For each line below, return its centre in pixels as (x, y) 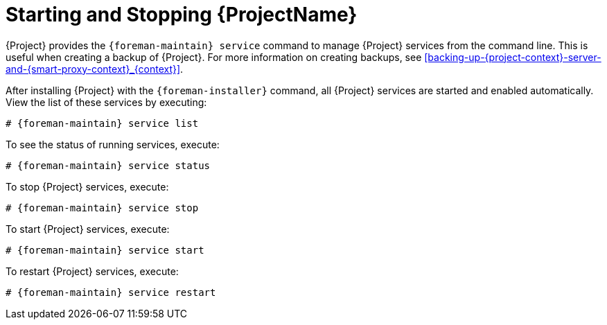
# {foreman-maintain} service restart (111, 292)
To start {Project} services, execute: (88, 229)
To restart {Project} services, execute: (92, 271)
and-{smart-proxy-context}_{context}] (93, 69)
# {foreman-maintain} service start (105, 250)
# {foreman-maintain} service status (108, 165)
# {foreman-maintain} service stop (102, 208)
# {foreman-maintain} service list (102, 123)
